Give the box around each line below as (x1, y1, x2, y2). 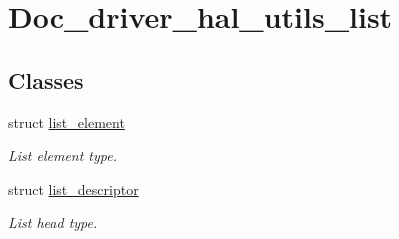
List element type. (8, 145, 117, 166)
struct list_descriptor (8, 178, 139, 199)
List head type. (8, 212, 98, 233)
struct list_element (8, 111, 125, 132)
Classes (8, 64, 84, 95)
